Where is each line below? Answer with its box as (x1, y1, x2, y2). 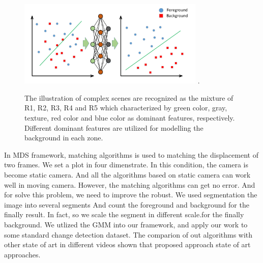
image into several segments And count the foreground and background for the (4, 199, 249, 210)
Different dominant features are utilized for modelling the (24, 122, 203, 133)
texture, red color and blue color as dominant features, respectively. (24, 112, 235, 123)
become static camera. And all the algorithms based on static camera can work (4, 169, 251, 180)
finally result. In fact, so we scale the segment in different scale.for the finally (4, 209, 244, 220)
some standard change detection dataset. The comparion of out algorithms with (4, 229, 253, 240)
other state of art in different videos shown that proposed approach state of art (4, 239, 251, 250)
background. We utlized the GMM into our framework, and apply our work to (4, 219, 248, 229)
